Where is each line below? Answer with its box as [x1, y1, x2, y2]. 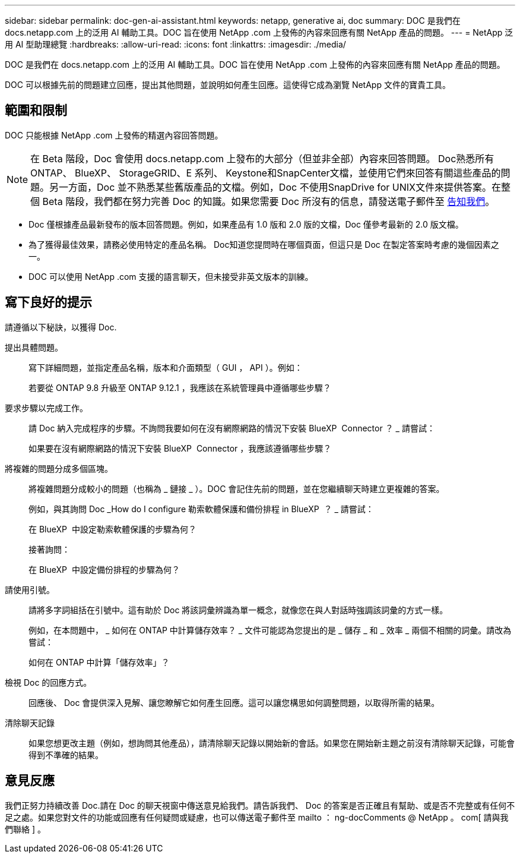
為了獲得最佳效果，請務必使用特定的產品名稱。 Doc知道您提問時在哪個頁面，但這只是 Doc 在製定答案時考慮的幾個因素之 [28, 239, 499, 250]
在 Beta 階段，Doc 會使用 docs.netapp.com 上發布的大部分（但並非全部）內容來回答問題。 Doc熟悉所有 [30, 152, 494, 165]
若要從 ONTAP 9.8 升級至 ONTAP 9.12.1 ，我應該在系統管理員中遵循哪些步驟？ [28, 382, 331, 393]
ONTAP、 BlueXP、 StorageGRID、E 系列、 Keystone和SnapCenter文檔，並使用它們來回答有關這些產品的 [30, 166, 501, 179]
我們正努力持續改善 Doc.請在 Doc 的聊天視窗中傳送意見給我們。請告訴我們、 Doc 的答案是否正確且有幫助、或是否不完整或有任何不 [5, 800, 515, 810]
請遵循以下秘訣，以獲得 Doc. [5, 321, 117, 332]
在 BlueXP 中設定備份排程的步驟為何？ [28, 564, 180, 575]
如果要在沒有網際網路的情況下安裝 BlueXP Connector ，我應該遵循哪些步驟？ [28, 443, 332, 453]
